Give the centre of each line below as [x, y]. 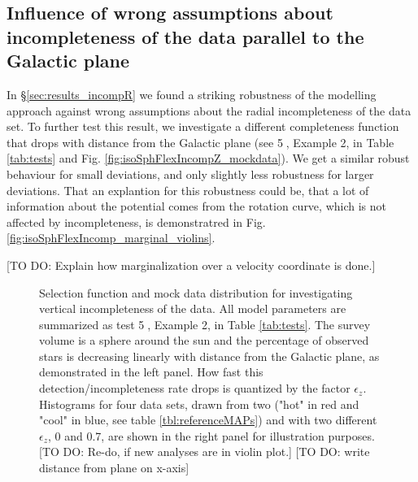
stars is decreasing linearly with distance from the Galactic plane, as [209, 356]
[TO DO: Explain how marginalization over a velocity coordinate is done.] [191, 265]
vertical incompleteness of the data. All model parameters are [193, 308]
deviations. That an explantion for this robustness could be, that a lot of [188, 190]
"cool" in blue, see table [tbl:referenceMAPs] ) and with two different [208, 420]
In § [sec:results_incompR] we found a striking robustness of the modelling [192, 94]
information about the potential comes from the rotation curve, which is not [196, 206]
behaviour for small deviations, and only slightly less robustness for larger [190, 174]
